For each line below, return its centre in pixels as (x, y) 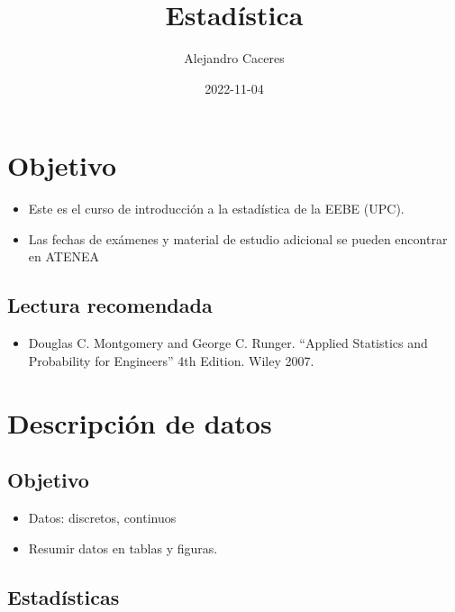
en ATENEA (64, 256)
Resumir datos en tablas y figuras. (123, 548)
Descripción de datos (140, 422)
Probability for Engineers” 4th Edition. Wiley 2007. (171, 360)
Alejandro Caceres (234, 58)
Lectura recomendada (110, 305)
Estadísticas (64, 596)
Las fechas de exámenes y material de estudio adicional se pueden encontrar (238, 238)
